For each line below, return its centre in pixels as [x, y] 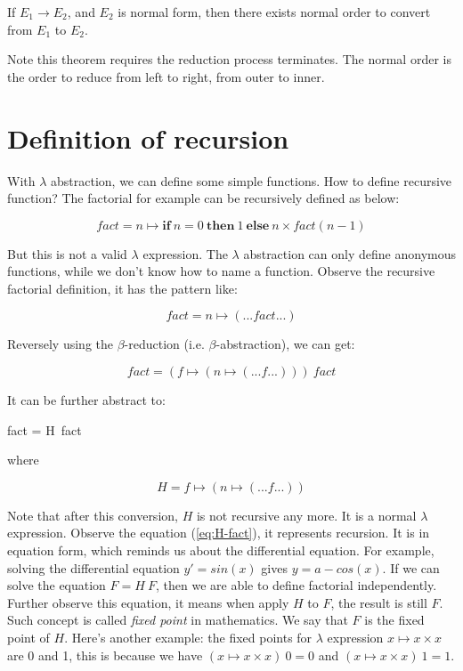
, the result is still [379, 602]
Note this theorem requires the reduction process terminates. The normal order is [229, 59]
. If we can [411, 567]
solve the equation [57, 585]
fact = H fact [45, 429]
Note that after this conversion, [93, 515]
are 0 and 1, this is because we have [105, 655]
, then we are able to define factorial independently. [296, 585]
